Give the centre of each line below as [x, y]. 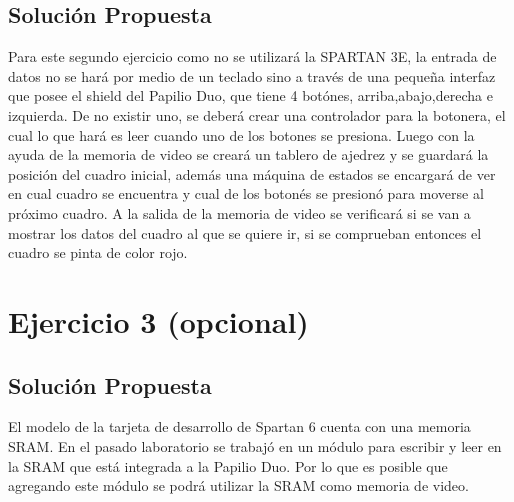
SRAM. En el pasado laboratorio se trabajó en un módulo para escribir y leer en [255, 445]
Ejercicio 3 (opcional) [158, 320]
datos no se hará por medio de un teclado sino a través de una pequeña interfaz [252, 75]
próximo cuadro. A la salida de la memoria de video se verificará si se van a [239, 212]
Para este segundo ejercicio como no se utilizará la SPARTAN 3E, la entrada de [252, 56]
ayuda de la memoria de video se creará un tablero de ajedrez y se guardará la [248, 154]
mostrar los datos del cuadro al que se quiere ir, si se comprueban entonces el [245, 232]
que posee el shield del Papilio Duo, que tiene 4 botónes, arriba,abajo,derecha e [250, 95]
